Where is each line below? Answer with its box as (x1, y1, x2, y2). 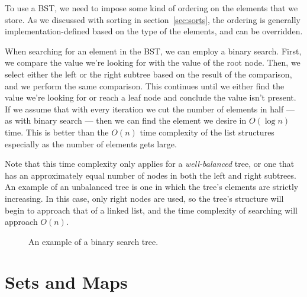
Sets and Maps (5, 270, 128, 294)
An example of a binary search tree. (28, 235, 159, 247)
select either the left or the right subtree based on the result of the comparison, (5, 67, 292, 80)
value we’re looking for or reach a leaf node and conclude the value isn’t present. (5, 91, 296, 104)
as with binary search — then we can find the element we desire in (5, 114, 247, 127)
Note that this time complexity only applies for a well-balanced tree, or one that (5, 157, 295, 170)
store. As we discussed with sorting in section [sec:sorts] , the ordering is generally (5, 13, 300, 25)
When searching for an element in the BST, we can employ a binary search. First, (5, 44, 302, 57)
